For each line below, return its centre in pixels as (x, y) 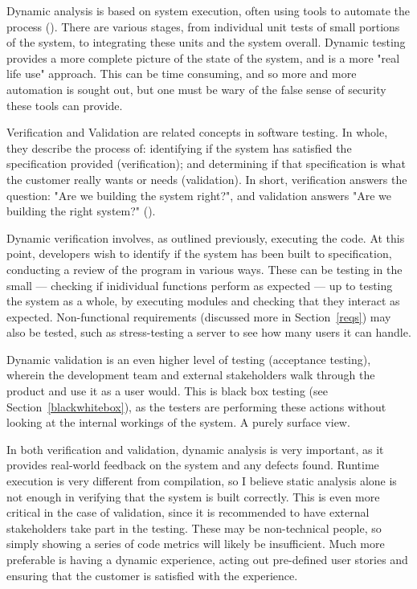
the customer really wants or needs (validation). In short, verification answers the (207, 179)
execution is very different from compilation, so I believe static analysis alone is (202, 481)
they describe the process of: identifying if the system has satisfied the (179, 147)
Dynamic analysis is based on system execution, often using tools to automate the (208, 10)
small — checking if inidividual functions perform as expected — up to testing (200, 285)
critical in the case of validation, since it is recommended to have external (188, 512)
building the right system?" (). (81, 211)
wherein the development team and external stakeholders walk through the (191, 375)
